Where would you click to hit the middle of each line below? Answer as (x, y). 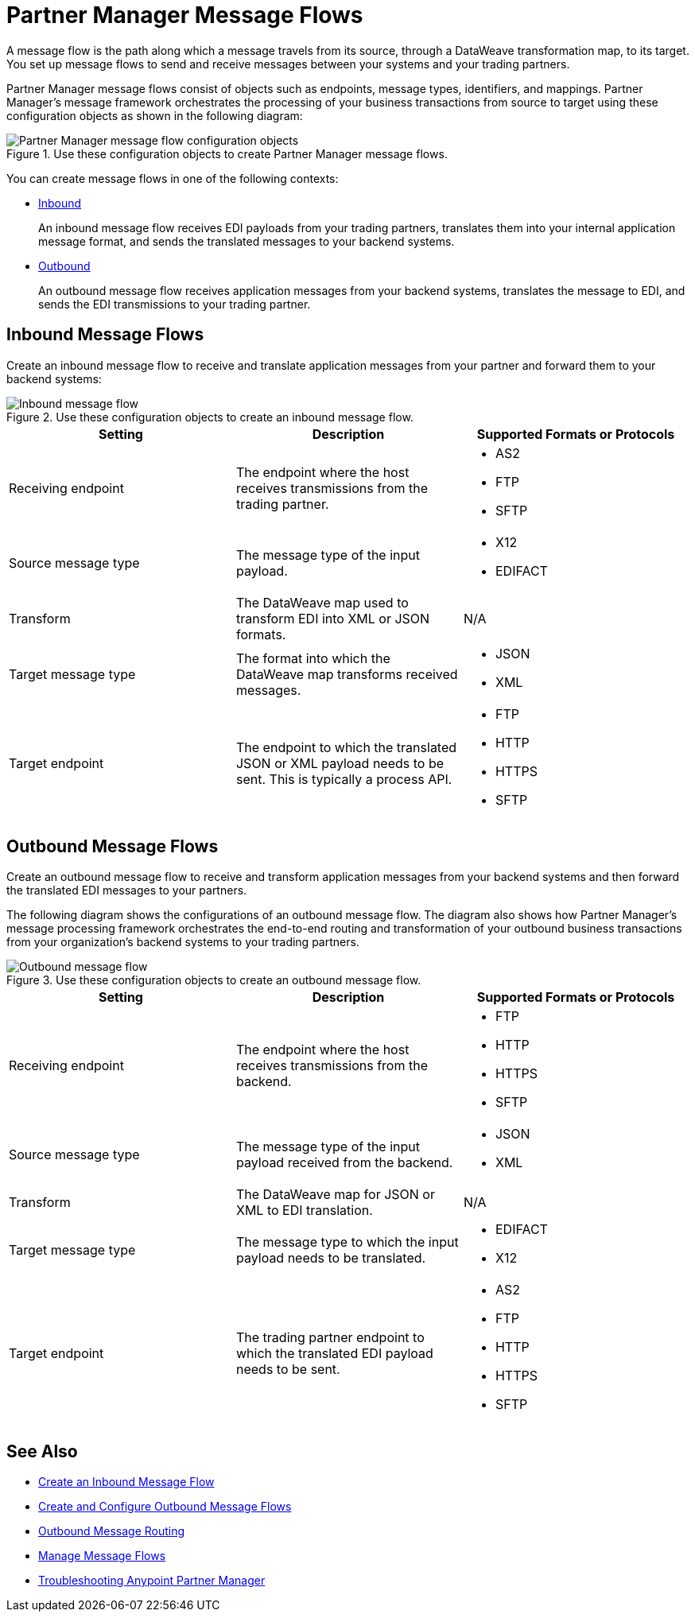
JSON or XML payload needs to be (340, 763)
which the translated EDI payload (334, 1354)
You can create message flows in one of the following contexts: (173, 178)
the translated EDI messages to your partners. (127, 890)
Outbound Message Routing (112, 1531)
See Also (42, 1451)
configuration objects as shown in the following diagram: (155, 115)
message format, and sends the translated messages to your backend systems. (247, 241)
